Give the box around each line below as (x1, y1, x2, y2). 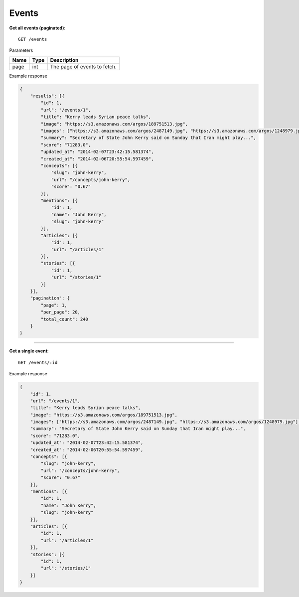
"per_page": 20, (40, 309, 81, 315)
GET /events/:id (18, 359, 58, 365)
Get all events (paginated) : (9, 25, 66, 31)
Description (50, 56, 79, 63)
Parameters (9, 47, 33, 53)
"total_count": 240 (40, 316, 88, 322)
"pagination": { (30, 296, 70, 301)
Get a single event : (9, 348, 49, 354)
